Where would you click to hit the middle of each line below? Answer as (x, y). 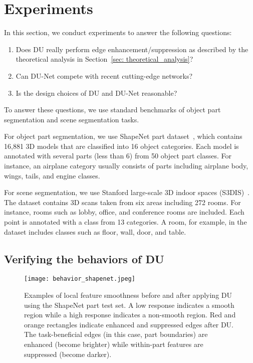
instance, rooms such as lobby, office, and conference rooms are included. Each (124, 212)
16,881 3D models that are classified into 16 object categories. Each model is (121, 146)
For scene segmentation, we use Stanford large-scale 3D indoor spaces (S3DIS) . (127, 192)
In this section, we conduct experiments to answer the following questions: (118, 32)
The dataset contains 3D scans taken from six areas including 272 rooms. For (122, 202)
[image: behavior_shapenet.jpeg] (80, 279)
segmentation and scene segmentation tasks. (72, 119)
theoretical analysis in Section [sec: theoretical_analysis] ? (104, 59)
